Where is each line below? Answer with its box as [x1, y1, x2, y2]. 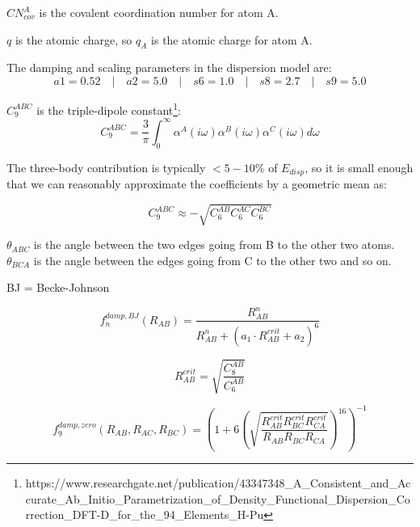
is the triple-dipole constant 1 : [36, 99, 182, 118]
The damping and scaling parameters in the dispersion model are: [6, 59, 332, 76]
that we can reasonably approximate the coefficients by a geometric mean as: [6, 175, 387, 192]
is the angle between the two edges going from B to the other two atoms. [33, 236, 395, 253]
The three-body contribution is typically [6, 158, 206, 175]
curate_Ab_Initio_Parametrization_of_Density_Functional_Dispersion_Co [25, 490, 410, 507]
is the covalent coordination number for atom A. [39, 4, 279, 20]
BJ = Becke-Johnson [6, 279, 110, 296]
